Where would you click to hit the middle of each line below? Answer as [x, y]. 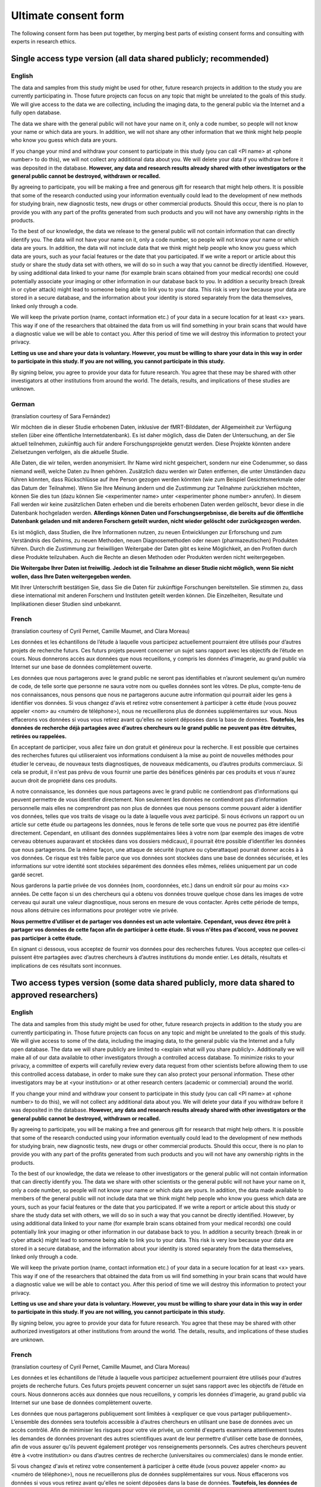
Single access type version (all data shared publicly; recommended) [140, 59]
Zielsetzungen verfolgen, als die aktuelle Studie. [70, 452]
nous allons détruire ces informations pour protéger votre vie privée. [95, 911]
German [23, 404]
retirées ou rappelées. [39, 736]
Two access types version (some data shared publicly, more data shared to [153, 982]
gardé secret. [27, 874]
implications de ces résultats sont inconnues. [66, 965]
